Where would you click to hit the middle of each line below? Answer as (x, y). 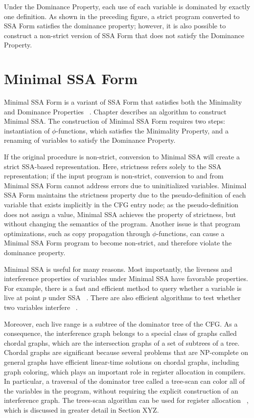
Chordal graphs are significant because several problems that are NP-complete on (126, 352)
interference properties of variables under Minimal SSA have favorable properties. (126, 278)
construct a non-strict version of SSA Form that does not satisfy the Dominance (124, 35)
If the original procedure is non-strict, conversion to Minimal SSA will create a (122, 157)
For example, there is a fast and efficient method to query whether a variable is (123, 288)
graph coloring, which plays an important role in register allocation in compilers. (125, 371)
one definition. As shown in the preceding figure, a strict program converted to (122, 16)
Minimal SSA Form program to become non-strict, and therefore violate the (118, 243)
